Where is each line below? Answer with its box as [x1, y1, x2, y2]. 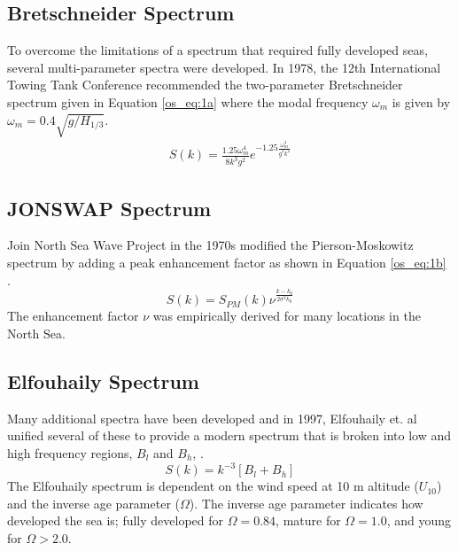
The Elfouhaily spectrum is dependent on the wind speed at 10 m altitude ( [7, 477, 419, 495]
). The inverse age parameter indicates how [189, 493, 423, 512]
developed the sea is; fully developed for [7, 511, 224, 530]
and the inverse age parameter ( [7, 493, 181, 512]
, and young [386, 511, 452, 530]
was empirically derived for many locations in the [152, 307, 421, 325]
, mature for [276, 511, 341, 530]
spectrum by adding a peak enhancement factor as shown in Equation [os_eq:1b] [7, 252, 446, 271]
